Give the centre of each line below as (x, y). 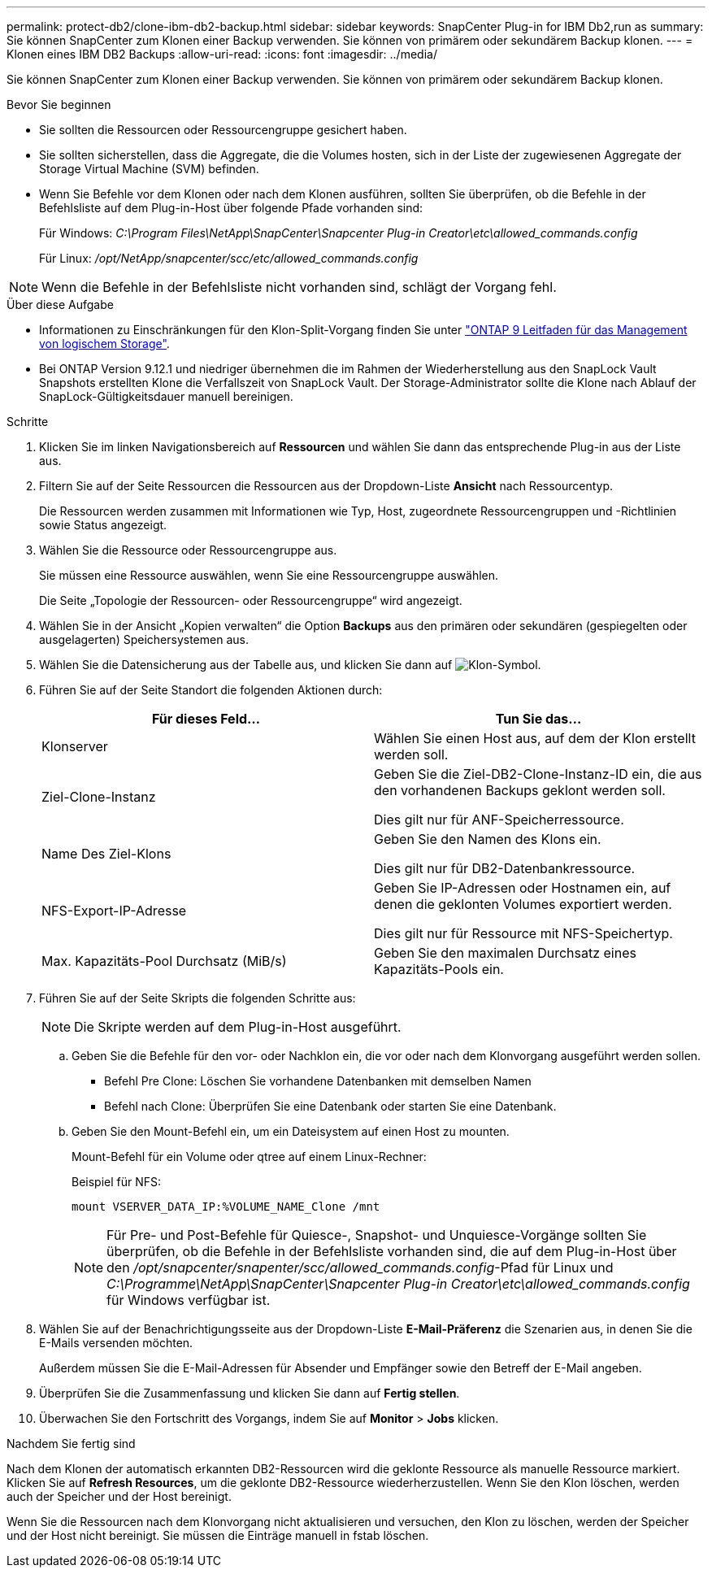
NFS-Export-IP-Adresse (114, 911)
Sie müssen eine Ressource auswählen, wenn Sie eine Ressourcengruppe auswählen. (269, 575)
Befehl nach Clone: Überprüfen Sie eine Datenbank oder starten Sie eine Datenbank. (330, 1106)
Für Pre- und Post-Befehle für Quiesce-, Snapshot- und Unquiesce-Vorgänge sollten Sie (377, 1235)
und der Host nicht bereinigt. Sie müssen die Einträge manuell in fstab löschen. (218, 1535)
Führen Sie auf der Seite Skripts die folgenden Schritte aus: (198, 998)
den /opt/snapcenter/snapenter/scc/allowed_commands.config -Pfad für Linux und (360, 1267)
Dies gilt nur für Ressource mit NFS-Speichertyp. (523, 933)
